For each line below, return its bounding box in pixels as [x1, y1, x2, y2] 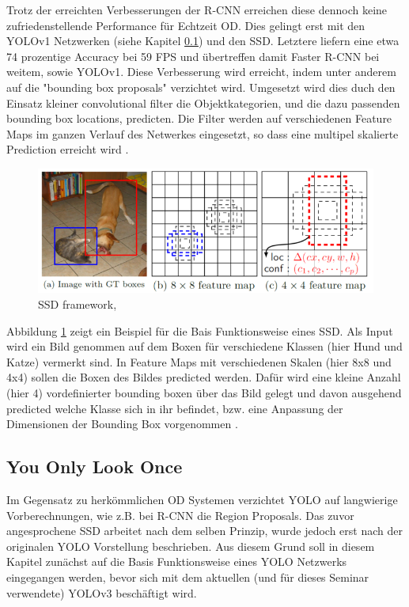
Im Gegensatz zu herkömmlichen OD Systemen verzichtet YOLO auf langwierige [6, 491, 398, 507]
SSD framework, [38, 296, 117, 313]
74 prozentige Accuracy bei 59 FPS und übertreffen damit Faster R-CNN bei [6, 47, 380, 64]
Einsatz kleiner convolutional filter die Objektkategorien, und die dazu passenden [6, 94, 400, 111]
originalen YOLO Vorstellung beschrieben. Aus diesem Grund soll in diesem [6, 537, 375, 554]
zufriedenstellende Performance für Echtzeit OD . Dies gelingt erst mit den [6, 17, 365, 33]
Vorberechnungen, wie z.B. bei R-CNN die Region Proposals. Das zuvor [6, 506, 354, 523]
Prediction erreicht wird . [6, 141, 129, 157]
